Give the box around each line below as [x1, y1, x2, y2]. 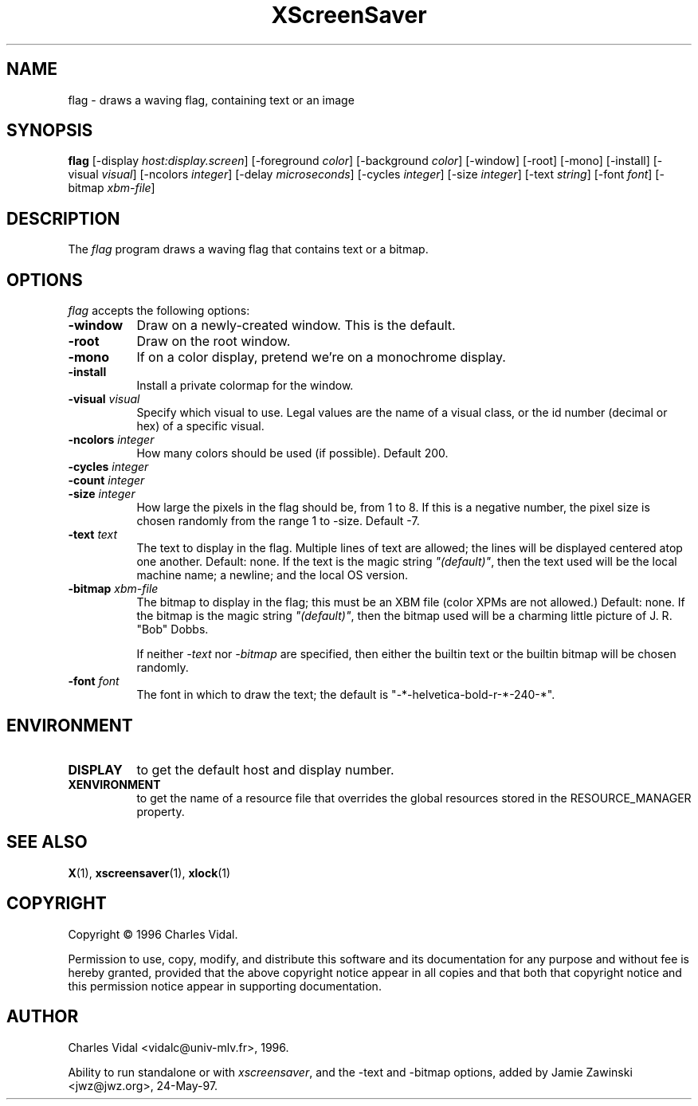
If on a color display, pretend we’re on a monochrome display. [136, 349, 506, 366]
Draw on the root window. [136, 333, 291, 350]
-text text [68, 528, 118, 542]
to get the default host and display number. [136, 761, 394, 778]
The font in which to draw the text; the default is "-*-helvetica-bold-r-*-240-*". [136, 688, 555, 702]
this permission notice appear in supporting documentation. [68, 979, 382, 993]
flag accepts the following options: [68, 304, 250, 318]
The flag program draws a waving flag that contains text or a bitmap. [68, 242, 429, 257]
